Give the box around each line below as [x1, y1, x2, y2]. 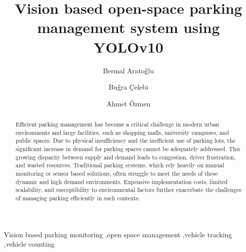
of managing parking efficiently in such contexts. [15, 193, 140, 202]
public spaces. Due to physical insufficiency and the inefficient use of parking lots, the [15, 136, 236, 145]
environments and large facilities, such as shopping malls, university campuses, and [15, 128, 229, 136]
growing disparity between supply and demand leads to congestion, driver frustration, [15, 153, 236, 161]
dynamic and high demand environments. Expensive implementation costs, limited [15, 177, 228, 186]
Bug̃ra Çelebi [109, 82, 148, 92]
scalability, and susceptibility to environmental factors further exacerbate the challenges [15, 186, 242, 194]
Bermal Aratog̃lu [103, 65, 154, 75]
